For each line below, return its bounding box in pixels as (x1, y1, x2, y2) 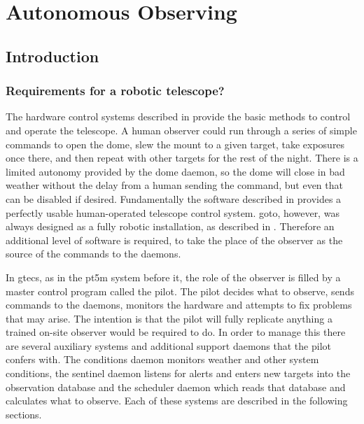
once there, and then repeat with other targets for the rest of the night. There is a (6, 150, 358, 165)
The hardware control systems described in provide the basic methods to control (6, 109, 351, 124)
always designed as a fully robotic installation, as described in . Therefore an (6, 219, 335, 234)
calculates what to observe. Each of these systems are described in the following (6, 393, 348, 408)
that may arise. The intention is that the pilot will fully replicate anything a (6, 311, 332, 325)
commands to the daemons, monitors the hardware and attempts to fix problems (6, 297, 352, 312)
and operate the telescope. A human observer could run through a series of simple (6, 122, 357, 137)
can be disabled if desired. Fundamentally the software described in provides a (6, 191, 342, 206)
